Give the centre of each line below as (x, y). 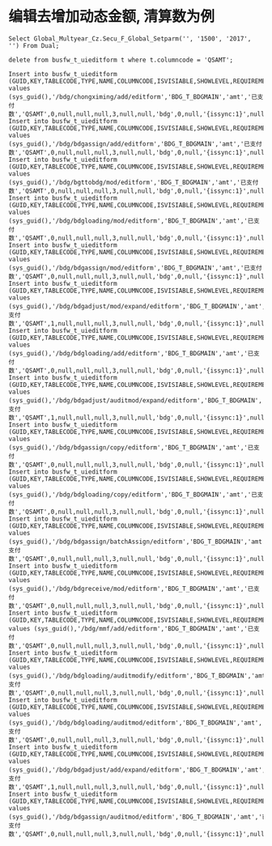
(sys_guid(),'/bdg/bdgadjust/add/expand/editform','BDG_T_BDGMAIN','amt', (137, 770)
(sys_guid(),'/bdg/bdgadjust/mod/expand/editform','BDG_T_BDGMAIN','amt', (137, 306)
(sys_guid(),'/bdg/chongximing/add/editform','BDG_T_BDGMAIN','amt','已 (133, 97)
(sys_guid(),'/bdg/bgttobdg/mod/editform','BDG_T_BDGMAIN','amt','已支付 (134, 182)
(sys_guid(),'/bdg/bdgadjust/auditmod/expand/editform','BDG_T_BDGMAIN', (136, 400)
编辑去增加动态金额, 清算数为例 (112, 17)
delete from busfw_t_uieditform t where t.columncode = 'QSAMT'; (121, 60)
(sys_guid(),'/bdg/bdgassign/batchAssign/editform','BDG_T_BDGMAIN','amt (136, 542)
